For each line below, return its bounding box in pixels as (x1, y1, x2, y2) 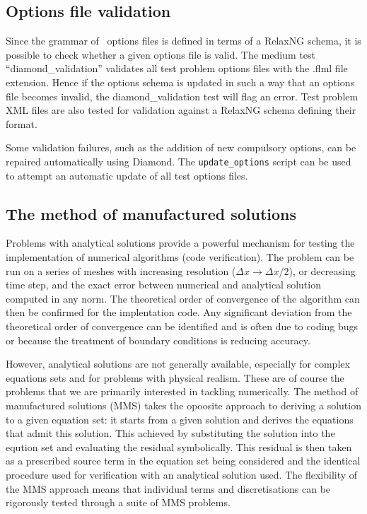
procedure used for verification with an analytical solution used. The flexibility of (6, 467, 358, 481)
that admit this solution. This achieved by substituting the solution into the (6, 426, 335, 440)
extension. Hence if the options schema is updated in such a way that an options (6, 74, 355, 89)
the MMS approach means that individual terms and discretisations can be (6, 481, 331, 496)
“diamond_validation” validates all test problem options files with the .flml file (6, 61, 348, 76)
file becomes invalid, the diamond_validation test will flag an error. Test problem (6, 88, 359, 103)
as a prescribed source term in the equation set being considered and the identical (6, 453, 361, 468)
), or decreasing (289, 263, 356, 278)
